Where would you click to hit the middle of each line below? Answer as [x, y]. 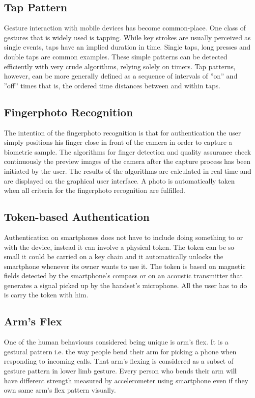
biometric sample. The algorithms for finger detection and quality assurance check [127, 151]
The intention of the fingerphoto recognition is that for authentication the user [123, 132]
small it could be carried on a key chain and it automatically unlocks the [114, 256]
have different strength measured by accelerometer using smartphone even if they [126, 380]
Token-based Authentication [77, 217]
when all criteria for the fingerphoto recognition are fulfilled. [95, 190]
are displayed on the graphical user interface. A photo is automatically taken [119, 180]
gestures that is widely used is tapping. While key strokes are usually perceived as [127, 37]
